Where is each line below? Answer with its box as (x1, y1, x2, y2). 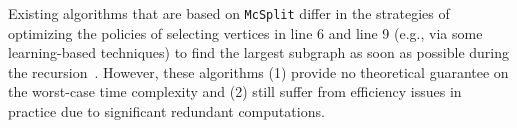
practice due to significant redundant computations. (8, 101, 325, 122)
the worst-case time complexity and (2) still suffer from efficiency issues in (8, 81, 462, 102)
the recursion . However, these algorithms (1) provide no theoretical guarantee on (8, 61, 509, 82)
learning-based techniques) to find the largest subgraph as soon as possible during (8, 42, 509, 63)
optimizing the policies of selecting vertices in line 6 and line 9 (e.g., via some (8, 22, 483, 43)
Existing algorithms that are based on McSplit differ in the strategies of (8, 3, 450, 23)
